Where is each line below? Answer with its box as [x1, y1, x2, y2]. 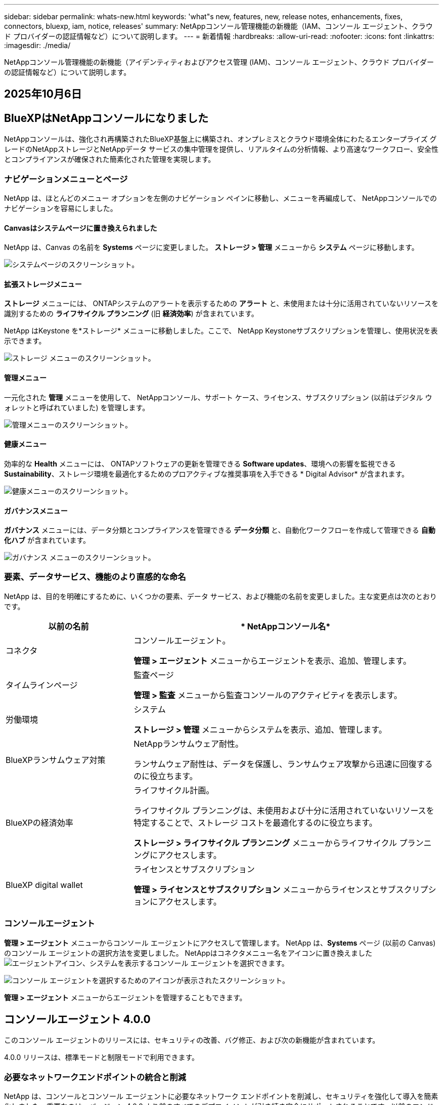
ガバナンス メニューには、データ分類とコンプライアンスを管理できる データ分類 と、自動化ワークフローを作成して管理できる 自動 [4, 526, 435, 535]
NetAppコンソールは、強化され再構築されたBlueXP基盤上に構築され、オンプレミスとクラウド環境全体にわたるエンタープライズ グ [4, 135, 437, 144]
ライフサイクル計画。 [134, 785, 214, 795]
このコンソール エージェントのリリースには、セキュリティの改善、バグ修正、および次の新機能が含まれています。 [4, 1036, 380, 1045]
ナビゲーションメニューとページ [4, 174, 128, 184]
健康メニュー [4, 440, 47, 449]
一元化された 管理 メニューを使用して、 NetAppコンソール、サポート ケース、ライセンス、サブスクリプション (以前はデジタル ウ [4, 393, 432, 402]
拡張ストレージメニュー [4, 279, 82, 288]
